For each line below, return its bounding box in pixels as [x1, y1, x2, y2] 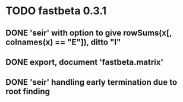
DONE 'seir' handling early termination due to [5, 77, 178, 87]
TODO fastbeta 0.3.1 [5, 4, 107, 18]
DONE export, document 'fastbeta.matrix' [5, 57, 164, 67]
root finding [5, 87, 51, 97]
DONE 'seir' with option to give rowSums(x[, [5, 28, 172, 38]
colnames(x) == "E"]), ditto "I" [5, 37, 121, 47]
